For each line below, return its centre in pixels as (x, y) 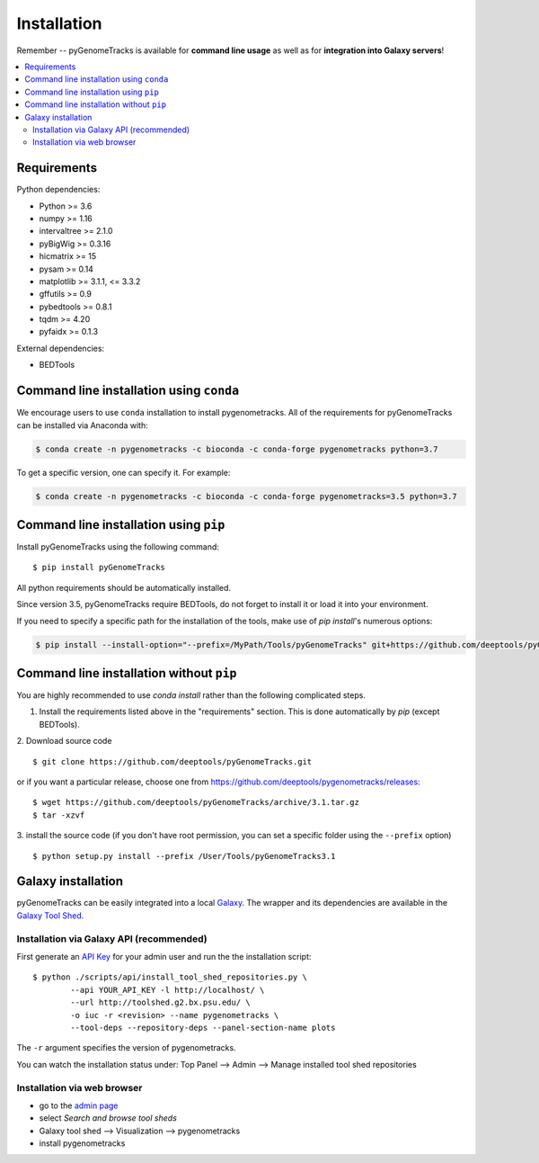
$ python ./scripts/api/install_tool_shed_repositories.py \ (170, 977)
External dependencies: (61, 348)
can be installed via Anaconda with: (82, 425)
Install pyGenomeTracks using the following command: (118, 547)
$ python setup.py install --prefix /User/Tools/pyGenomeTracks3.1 (184, 856)
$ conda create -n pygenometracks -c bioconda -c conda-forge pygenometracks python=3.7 (237, 449)
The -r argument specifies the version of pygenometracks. (127, 1048)
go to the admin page (79, 1105)
